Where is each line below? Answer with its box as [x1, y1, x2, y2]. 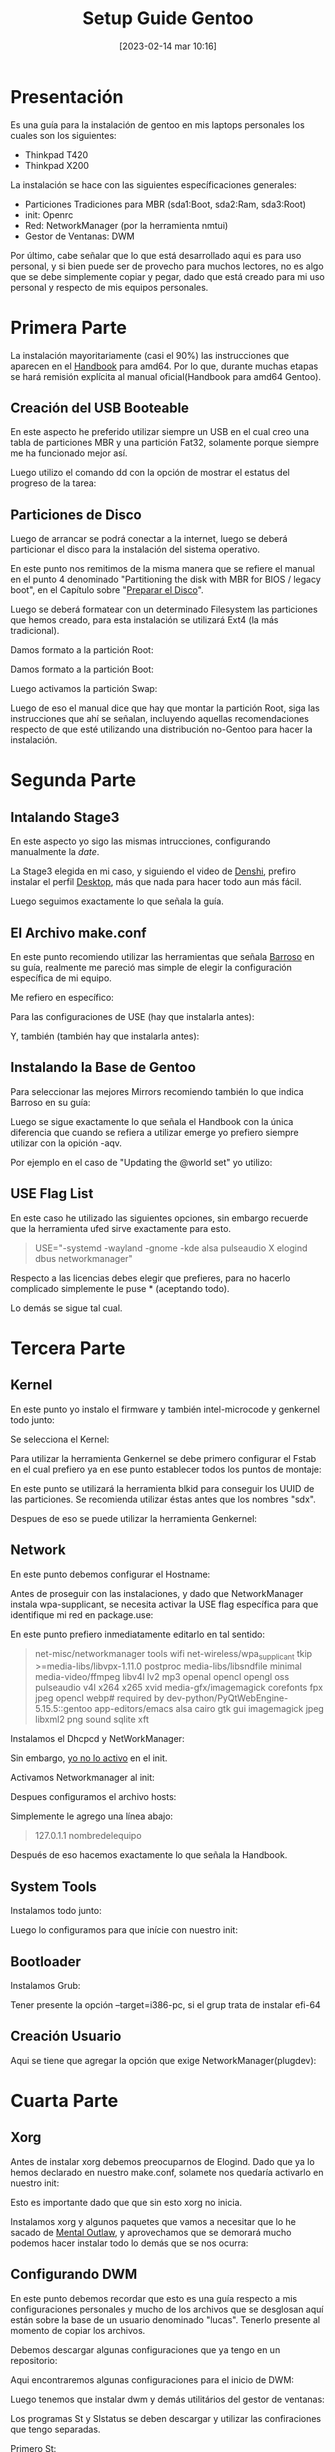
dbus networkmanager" [34, 1252, 133, 1264]
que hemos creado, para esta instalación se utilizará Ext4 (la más [10, 614, 279, 626]
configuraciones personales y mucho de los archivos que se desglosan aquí [10, 2303, 324, 2315]
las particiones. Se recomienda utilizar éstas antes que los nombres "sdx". [10, 1493, 317, 1505]
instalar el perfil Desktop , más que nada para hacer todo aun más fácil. [10, 876, 302, 888]
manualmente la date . [10, 846, 100, 858]
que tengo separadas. [10, 2423, 101, 2435]
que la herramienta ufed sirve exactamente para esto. [10, 1222, 232, 1234]
